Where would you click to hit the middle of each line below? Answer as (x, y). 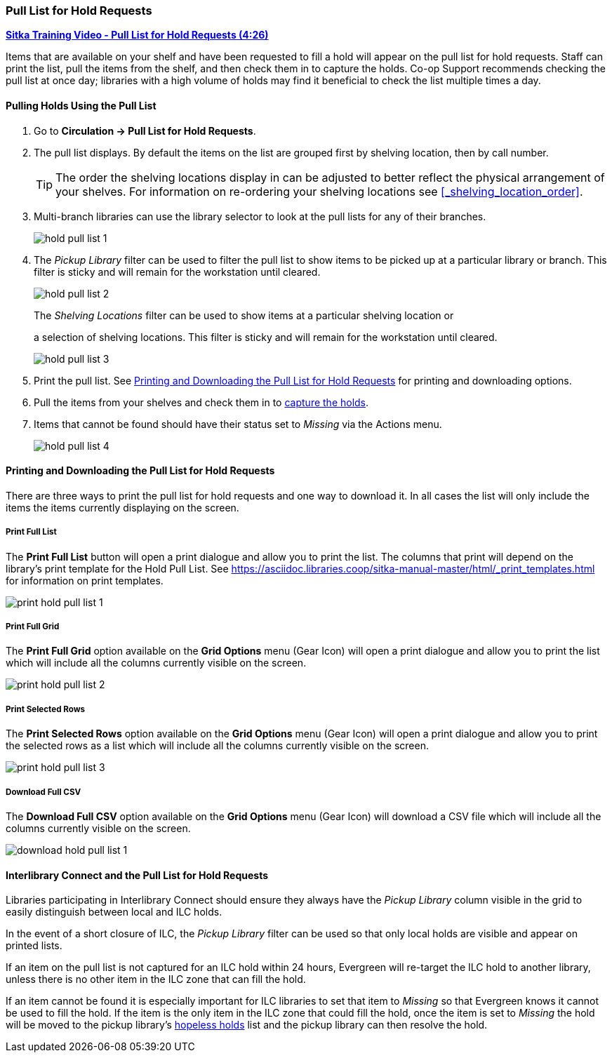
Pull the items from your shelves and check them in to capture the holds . (201, 402)
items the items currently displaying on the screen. (122, 507)
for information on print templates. (85, 580)
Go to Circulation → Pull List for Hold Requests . (145, 130)
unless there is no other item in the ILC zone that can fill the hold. (156, 979)
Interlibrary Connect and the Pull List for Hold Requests (137, 875)
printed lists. (34, 946)
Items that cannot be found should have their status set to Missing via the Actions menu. (238, 424)
